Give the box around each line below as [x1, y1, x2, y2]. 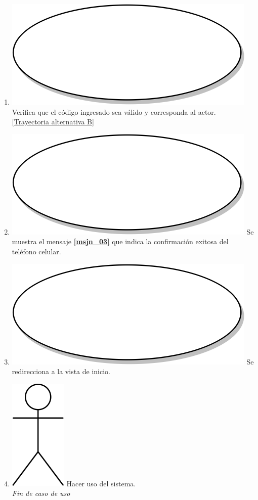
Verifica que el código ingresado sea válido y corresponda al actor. [12, 106, 216, 117]
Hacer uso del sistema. [66, 478, 136, 488]
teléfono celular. [12, 246, 61, 256]
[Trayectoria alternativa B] [12, 116, 94, 127]
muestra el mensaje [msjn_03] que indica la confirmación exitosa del [12, 236, 229, 247]
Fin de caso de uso [12, 488, 70, 498]
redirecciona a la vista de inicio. [12, 366, 111, 377]
